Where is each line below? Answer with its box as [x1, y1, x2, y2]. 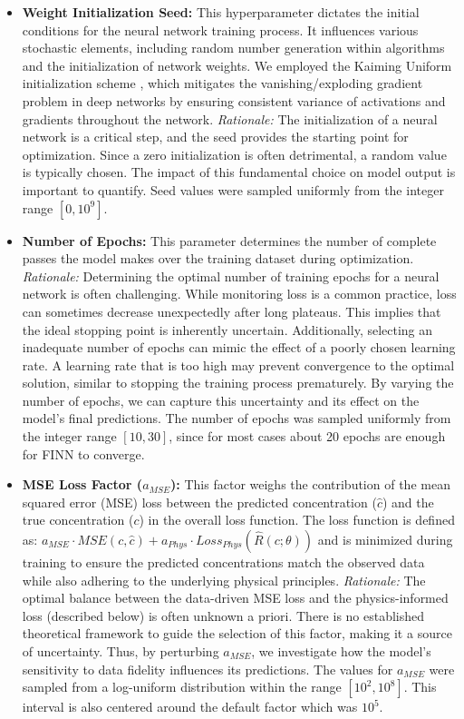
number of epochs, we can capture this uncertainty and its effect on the [22, 390, 420, 409]
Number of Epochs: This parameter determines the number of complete [22, 231, 437, 250]
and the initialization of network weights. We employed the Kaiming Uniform [22, 55, 452, 74]
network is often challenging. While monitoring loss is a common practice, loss [22, 284, 457, 303]
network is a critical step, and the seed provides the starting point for [22, 127, 409, 146]
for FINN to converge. [22, 444, 145, 463]
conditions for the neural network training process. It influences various [22, 20, 419, 39]
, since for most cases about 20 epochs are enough [169, 427, 446, 446]
